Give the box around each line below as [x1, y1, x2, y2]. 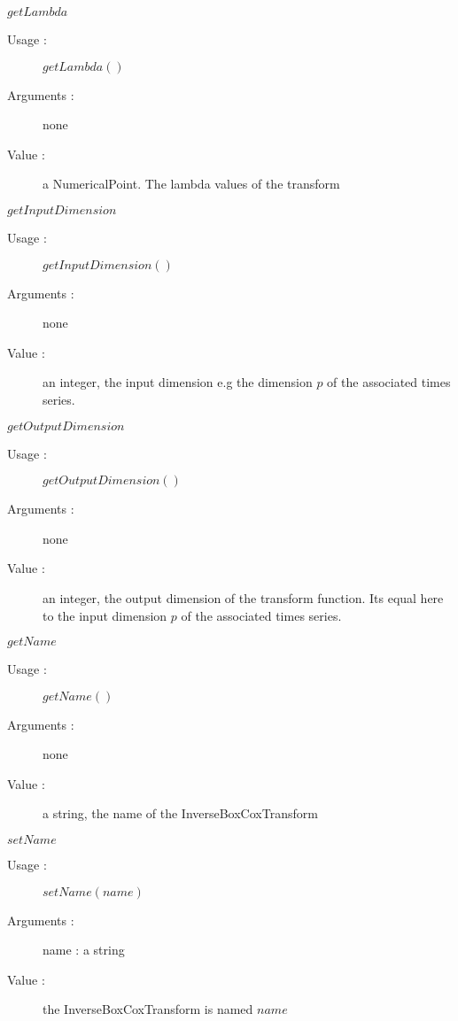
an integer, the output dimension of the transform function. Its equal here [43, 588, 444, 607]
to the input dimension [43, 606, 167, 624]
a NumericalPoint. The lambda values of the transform [43, 174, 340, 193]
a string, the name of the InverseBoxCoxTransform [43, 804, 318, 823]
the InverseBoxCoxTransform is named [43, 1000, 253, 1018]
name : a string [43, 940, 125, 959]
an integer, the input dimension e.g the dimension [43, 373, 313, 391]
